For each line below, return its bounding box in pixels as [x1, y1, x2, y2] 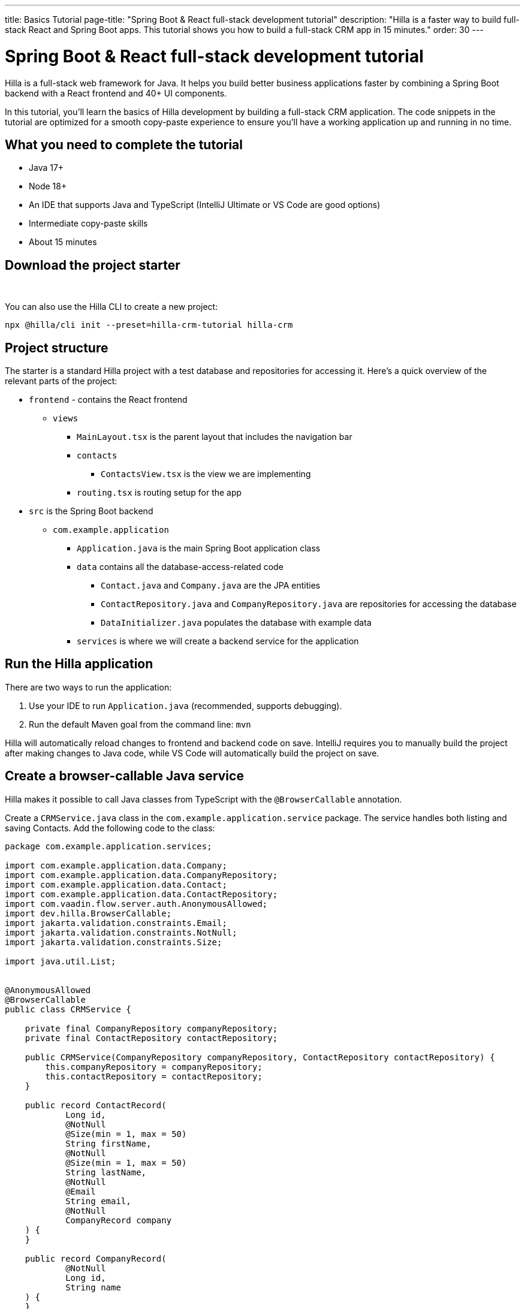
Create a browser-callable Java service [5, 768, 244, 784]
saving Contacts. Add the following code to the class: [5, 822, 215, 833]
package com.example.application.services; [5, 841, 212, 851]
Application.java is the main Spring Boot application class [77, 543, 321, 554]
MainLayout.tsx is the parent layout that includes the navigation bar [77, 432, 352, 442]
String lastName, [65, 1167, 147, 1177]
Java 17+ [29, 162, 64, 173]
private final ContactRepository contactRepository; [25, 1033, 278, 1043]
